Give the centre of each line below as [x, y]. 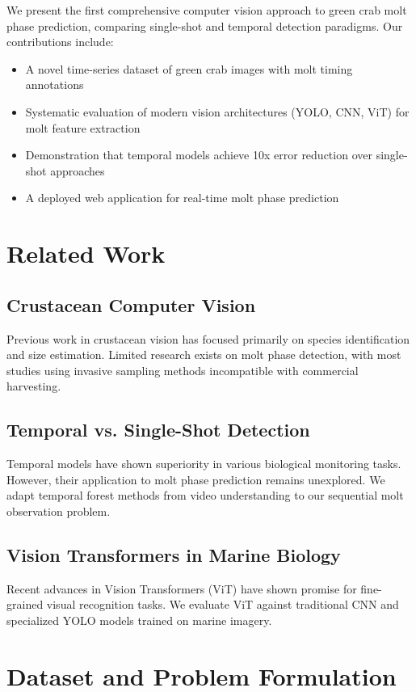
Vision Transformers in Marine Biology [174, 554]
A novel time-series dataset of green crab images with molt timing [189, 68]
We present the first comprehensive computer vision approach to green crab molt [207, 10]
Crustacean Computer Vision [131, 304]
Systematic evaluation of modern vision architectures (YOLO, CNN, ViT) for [217, 111]
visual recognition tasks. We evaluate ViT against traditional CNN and [223, 604]
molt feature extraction [83, 127]
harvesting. [34, 386]
